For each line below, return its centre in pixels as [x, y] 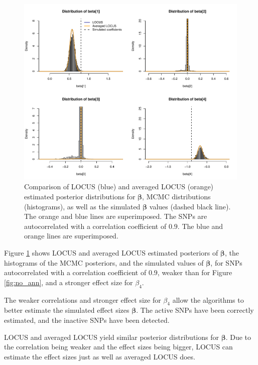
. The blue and [200, 226]
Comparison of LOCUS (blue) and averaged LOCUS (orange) [119, 187]
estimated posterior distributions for [80, 196]
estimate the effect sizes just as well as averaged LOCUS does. [100, 356]
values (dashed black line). [190, 206]
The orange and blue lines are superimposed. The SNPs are [116, 216]
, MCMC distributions [176, 196]
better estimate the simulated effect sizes [67, 310]
